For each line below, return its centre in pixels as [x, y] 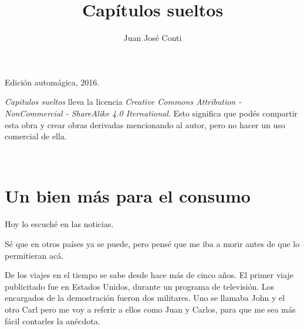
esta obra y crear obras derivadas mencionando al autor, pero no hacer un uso [145, 124]
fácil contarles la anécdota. [53, 321]
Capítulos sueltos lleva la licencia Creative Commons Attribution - [123, 102]
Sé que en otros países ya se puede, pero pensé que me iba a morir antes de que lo [152, 244]
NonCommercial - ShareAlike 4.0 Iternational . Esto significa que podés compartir [151, 113]
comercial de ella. [36, 136]
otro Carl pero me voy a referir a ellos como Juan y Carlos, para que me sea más [150, 309]
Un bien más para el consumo [128, 196]
